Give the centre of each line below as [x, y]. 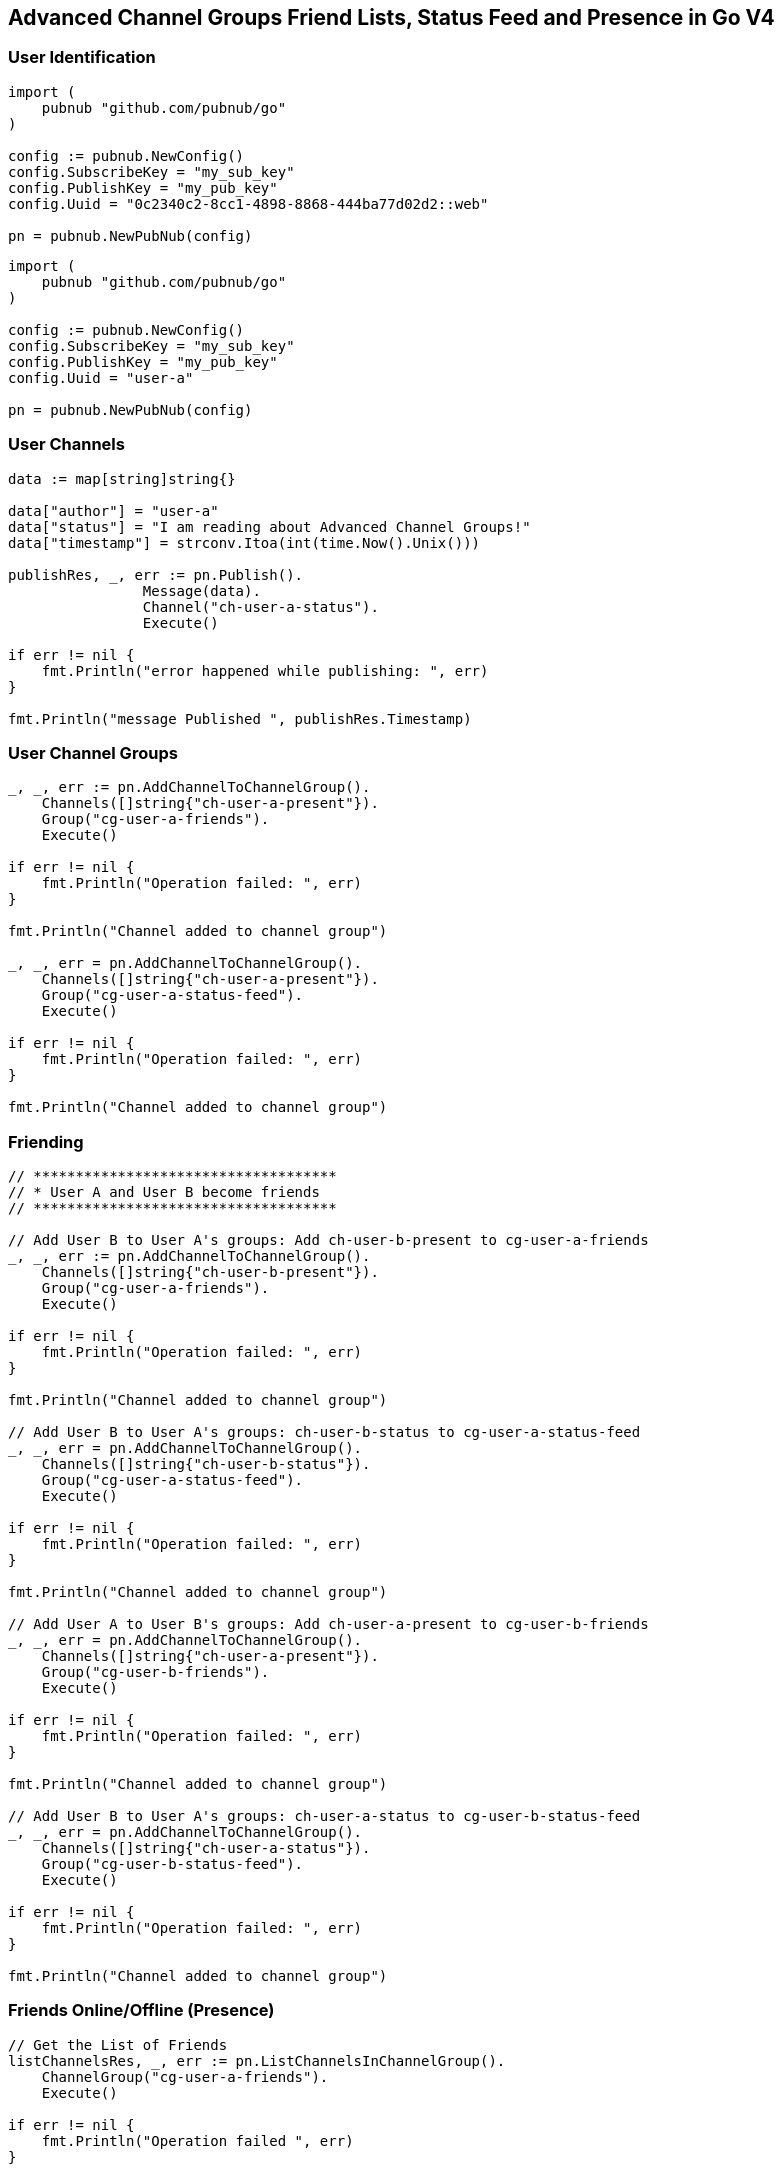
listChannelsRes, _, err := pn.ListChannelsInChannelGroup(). [257, 2060]
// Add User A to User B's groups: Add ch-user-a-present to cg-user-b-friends [328, 1624]
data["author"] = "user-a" [113, 510]
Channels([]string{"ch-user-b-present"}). [210, 1272]
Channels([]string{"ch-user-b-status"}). [206, 1464]
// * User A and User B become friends [164, 1192]
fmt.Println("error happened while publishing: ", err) [265, 670]
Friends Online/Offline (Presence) [141, 2010]
